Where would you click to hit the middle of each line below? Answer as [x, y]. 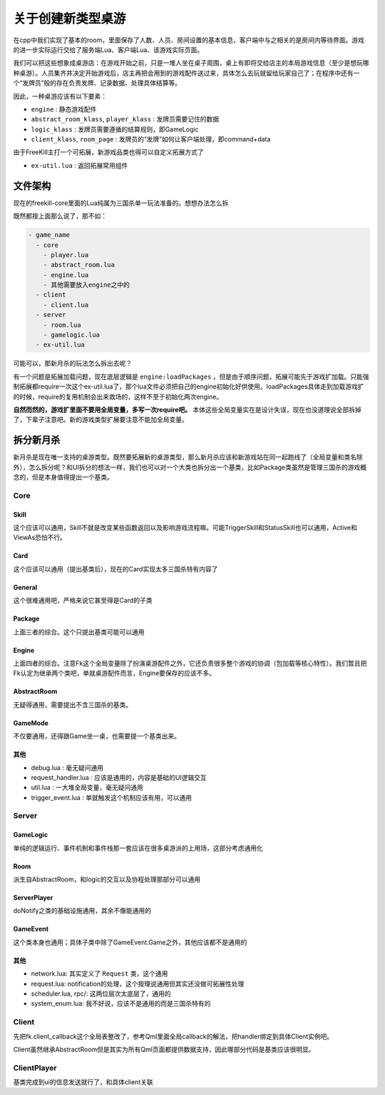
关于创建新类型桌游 [70, 19]
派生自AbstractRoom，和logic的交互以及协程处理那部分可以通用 [107, 879]
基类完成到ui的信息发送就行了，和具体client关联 [83, 1082]
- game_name [49, 235]
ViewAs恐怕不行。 [40, 537]
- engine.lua [66, 275]
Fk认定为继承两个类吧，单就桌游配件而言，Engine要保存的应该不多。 [114, 673]
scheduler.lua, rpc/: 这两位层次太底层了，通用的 [101, 994]
